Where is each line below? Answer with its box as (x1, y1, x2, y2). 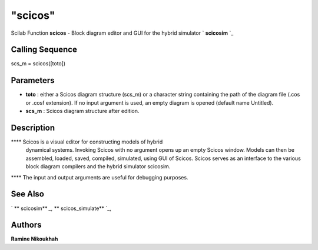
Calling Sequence (11, 45, 78, 55)
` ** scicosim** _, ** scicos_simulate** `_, (11, 205, 111, 212)
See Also (11, 189, 44, 199)
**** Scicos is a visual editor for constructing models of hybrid (11, 138, 163, 145)
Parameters (11, 75, 55, 85)
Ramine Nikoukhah (11, 235, 58, 242)
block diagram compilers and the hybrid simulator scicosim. (25, 163, 171, 170)
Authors (11, 220, 42, 230)
